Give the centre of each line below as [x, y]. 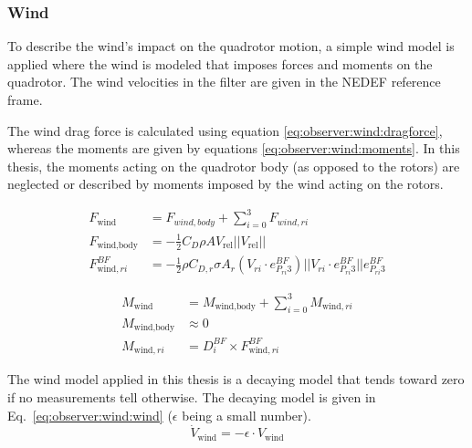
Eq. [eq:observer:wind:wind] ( [90, 415]
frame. [25, 99]
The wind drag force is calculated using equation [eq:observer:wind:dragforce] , [225, 130]
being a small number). [246, 415]
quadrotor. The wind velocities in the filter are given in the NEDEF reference [224, 82]
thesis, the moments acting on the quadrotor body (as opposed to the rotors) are [234, 166]
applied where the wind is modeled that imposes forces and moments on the [220, 63]
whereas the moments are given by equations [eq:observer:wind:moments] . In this [234, 148]
